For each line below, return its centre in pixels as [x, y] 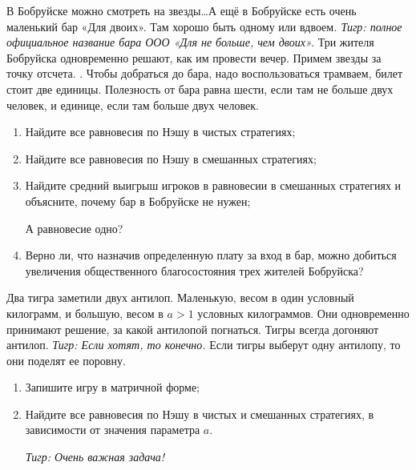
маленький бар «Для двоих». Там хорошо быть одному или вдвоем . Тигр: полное [204, 26]
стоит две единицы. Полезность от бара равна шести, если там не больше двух [200, 88]
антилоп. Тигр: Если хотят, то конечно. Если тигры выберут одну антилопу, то [204, 345]
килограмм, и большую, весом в [85, 313]
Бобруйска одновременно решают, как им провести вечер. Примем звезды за [194, 57]
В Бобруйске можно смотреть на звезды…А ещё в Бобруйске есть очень [182, 10]
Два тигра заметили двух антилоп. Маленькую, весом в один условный [180, 297]
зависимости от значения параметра [113, 430]
